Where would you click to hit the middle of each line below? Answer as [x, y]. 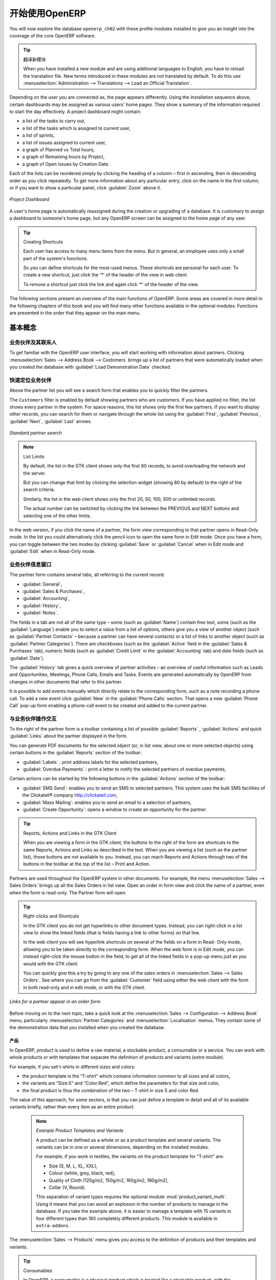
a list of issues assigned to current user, [64, 142]
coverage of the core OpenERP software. [53, 35]
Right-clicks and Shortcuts [51, 916]
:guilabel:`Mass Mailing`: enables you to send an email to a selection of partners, [107, 802]
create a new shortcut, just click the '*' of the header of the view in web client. [106, 275]
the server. [34, 473]
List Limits [34, 456]
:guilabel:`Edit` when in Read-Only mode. [52, 551]
